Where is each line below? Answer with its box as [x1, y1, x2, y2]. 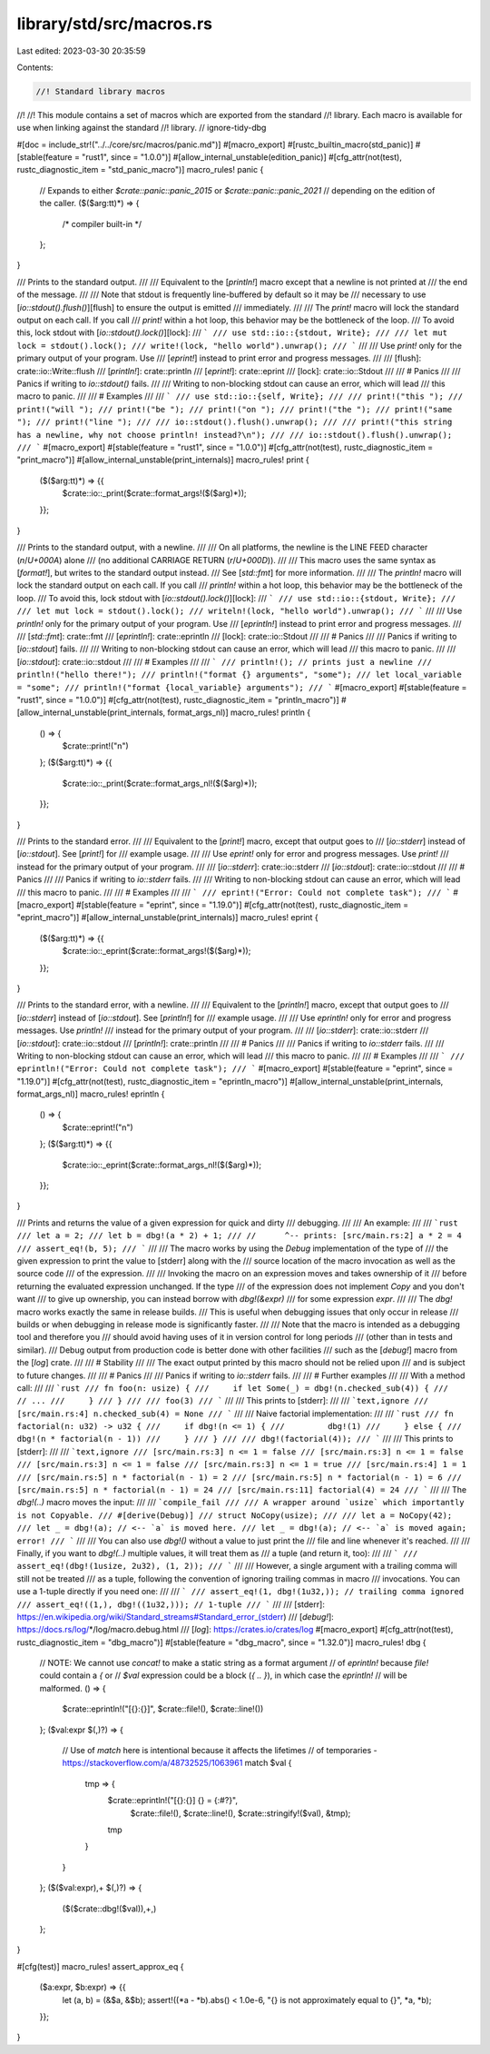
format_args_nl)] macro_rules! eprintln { [16, 1088, 165, 1099]
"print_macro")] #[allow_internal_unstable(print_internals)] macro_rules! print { [16, 454, 309, 465]
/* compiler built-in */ [62, 218, 142, 229]
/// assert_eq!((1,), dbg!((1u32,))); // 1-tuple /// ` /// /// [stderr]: [16, 1599, 326, 1610]
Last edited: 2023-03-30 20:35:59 [16, 45, 146, 56]
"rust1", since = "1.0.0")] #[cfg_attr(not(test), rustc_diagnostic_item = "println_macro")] [16, 694, 339, 705]
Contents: [16, 62, 54, 73]
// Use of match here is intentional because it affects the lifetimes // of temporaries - [62, 1745, 377, 1756]
